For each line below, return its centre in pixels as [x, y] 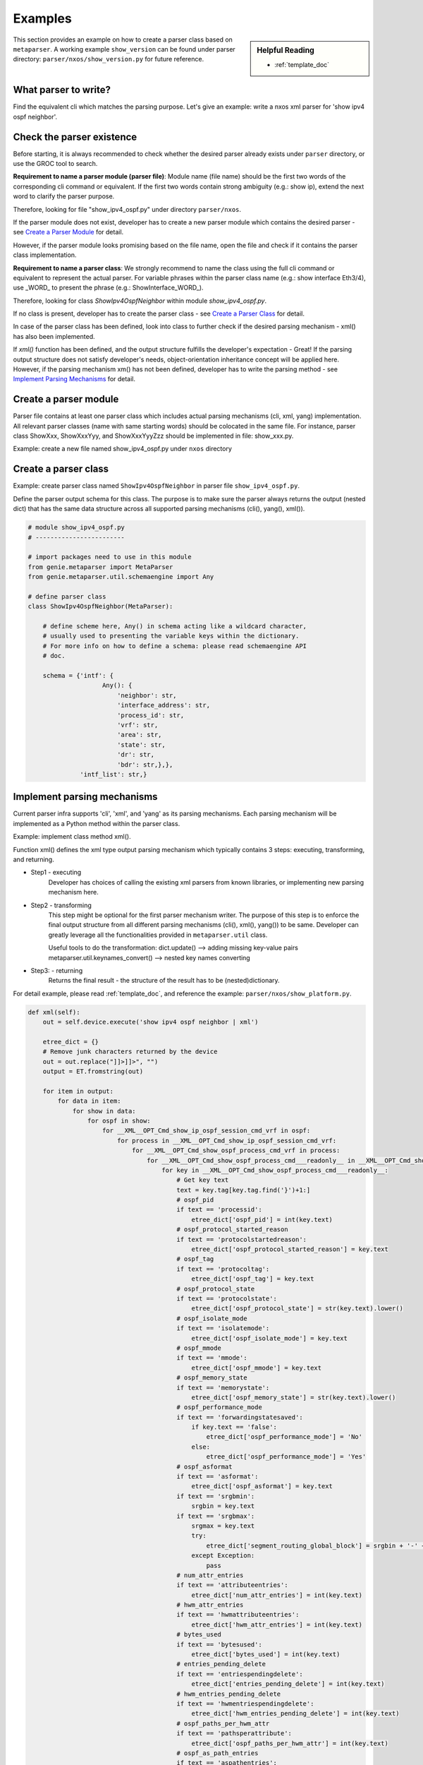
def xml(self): [54, 1012]
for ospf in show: [119, 1120]
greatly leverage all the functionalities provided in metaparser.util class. [158, 935]
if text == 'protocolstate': [227, 1298]
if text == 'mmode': [212, 1358]
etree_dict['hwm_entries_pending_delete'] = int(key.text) [295, 1713]
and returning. [33, 859]
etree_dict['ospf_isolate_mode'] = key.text [270, 1338]
